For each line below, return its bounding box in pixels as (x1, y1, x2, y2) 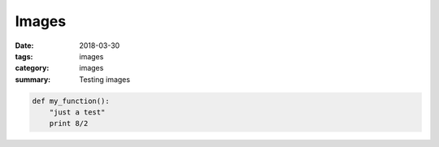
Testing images (79, 74, 130, 84)
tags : (15, 51, 33, 61)
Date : (15, 41, 34, 50)
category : (15, 63, 50, 73)
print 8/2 (49, 119, 89, 128)
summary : (15, 74, 51, 84)
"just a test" (49, 108, 106, 117)
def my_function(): (32, 96, 110, 106)
